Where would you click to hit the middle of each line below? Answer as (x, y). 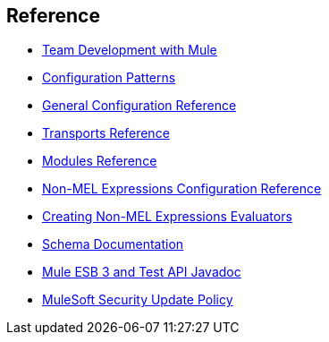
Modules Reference (100, 161)
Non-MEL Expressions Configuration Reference (182, 189)
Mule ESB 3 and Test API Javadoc (142, 272)
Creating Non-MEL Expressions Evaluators (167, 217)
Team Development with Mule (130, 50)
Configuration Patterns (109, 78)
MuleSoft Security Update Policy (138, 300)
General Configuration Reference (139, 106)
